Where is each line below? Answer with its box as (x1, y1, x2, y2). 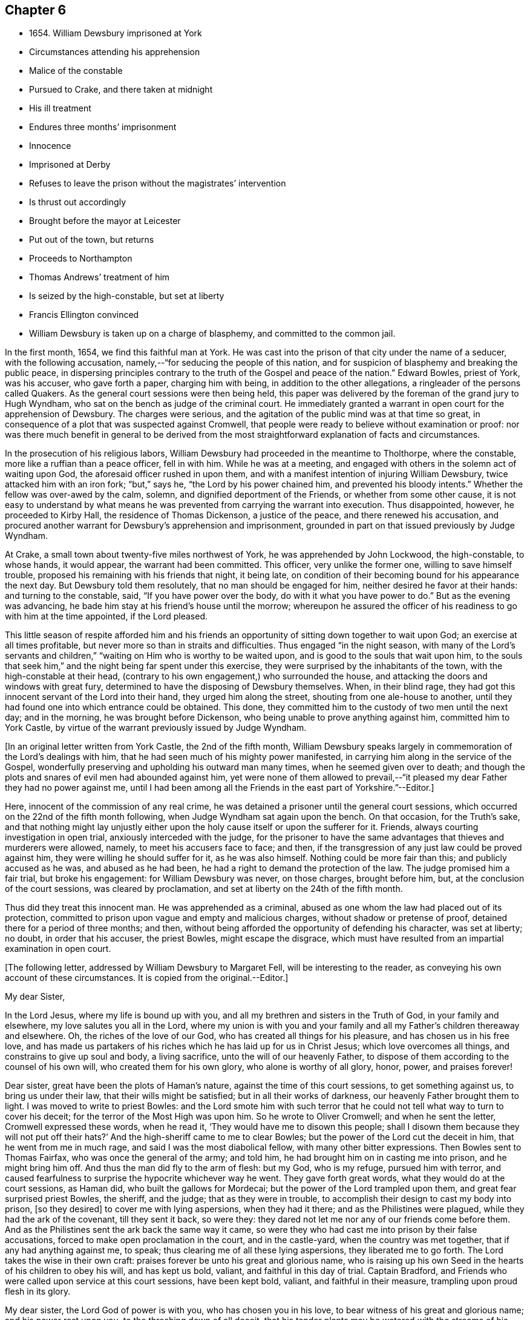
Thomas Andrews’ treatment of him (29, 272, 170, 283)
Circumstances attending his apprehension (29, 47, 200, 58)
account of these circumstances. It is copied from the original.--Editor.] (5, 972, 289, 983)
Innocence (29, 140, 71, 151)
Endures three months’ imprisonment (29, 122, 177, 133)
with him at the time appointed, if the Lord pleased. (5, 611, 208, 622)
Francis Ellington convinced (29, 309, 139, 320)
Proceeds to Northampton (29, 253, 132, 264)
